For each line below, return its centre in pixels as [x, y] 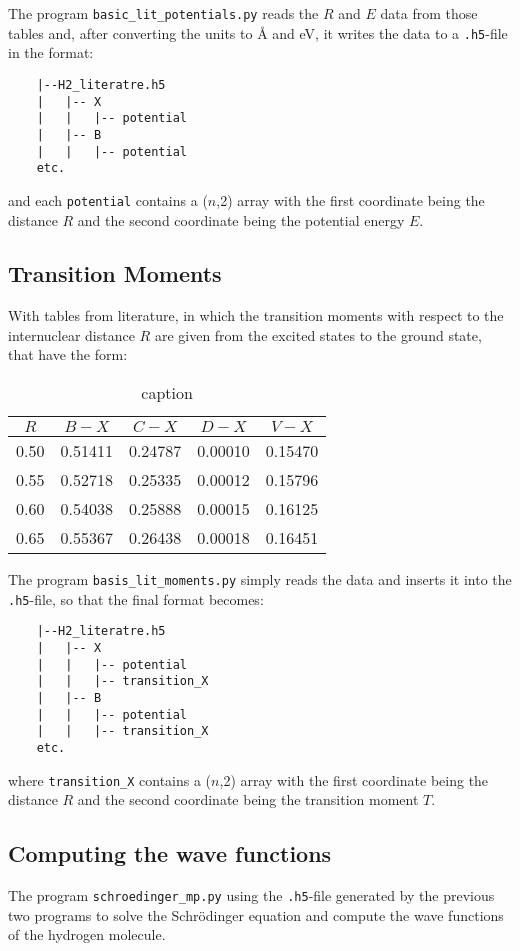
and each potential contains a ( [108, 199]
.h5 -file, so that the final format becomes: [136, 598]
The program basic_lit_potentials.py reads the [163, 13]
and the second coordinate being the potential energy [241, 219]
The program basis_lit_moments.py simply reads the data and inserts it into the [260, 579]
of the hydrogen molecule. [87, 934]
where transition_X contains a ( [110, 779]
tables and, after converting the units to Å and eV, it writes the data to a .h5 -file [258, 32]
